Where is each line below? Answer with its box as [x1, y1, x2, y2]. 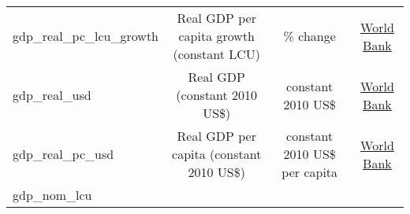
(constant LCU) [173, 45, 261, 63]
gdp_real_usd [13, 86, 91, 104]
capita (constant [172, 145, 262, 163]
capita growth [178, 27, 255, 45]
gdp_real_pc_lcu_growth [13, 27, 159, 45]
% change [283, 27, 336, 45]
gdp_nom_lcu [13, 186, 92, 204]
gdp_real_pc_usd [13, 145, 114, 163]
